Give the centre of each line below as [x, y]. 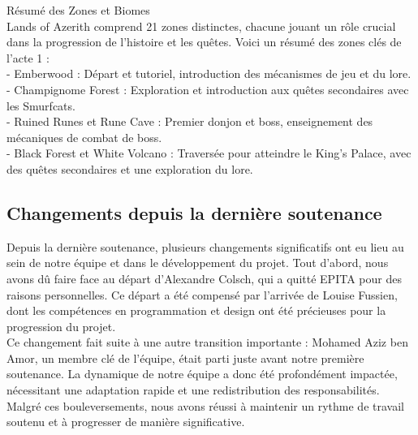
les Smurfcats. [41, 105]
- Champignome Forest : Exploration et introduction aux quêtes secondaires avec [208, 89]
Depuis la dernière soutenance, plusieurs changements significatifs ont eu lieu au [205, 246]
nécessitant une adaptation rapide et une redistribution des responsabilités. [193, 390]
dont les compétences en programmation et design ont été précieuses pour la [196, 310]
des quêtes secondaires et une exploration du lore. [130, 168]
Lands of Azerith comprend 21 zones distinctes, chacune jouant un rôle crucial [201, 26]
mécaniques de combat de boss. [84, 137]
